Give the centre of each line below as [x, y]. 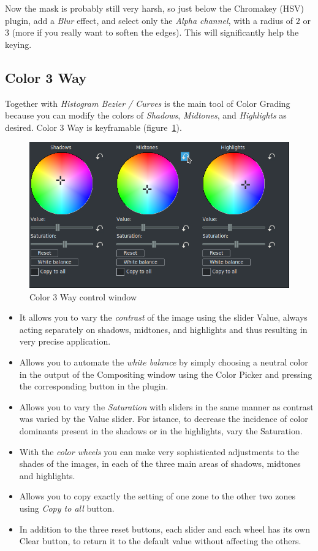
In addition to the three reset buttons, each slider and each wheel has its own [165, 529]
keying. [18, 44]
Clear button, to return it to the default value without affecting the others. [160, 541]
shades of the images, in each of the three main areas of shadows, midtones [160, 463]
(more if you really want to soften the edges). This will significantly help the [155, 32]
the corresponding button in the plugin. [94, 386]
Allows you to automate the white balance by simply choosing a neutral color [164, 361]
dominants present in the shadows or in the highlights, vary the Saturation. [161, 430]
